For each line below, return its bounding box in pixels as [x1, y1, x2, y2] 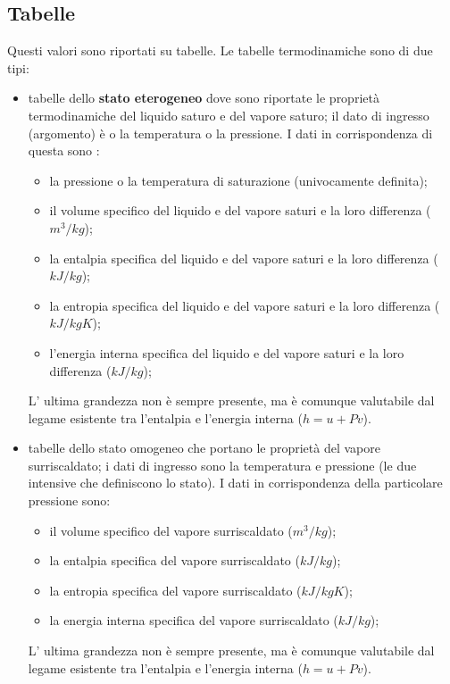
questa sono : [28, 141, 100, 160]
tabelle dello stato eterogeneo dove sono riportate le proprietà [28, 88, 379, 107]
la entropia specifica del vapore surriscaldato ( [49, 580, 302, 599]
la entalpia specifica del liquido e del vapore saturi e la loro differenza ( [49, 248, 438, 267]
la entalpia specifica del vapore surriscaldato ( [49, 551, 300, 570]
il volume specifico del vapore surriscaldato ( [49, 521, 293, 539]
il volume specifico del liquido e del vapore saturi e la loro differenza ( [49, 201, 431, 220]
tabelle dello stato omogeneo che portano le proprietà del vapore [28, 438, 380, 457]
